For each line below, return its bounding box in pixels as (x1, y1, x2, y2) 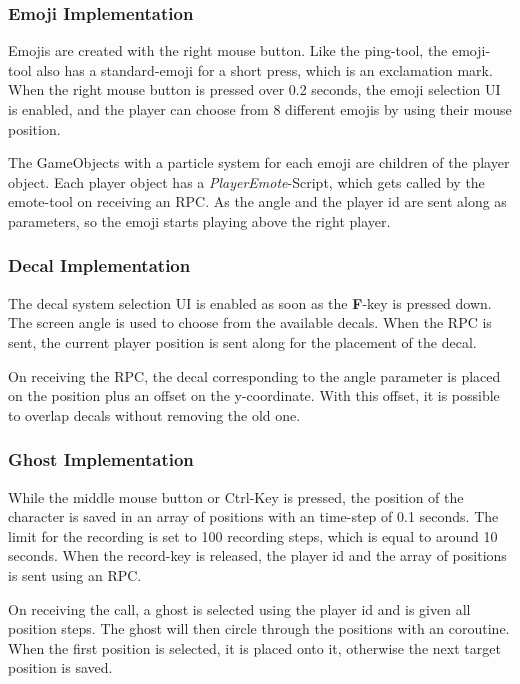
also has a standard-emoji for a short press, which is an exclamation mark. (36, 59, 493, 80)
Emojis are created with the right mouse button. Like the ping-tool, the (8, 40, 448, 61)
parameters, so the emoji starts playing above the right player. (8, 210, 391, 231)
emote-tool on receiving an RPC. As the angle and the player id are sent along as (8, 191, 507, 212)
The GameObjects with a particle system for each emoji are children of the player (8, 152, 510, 173)
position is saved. (8, 657, 113, 678)
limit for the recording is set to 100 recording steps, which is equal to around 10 (8, 525, 498, 546)
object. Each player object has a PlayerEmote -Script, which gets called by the (8, 171, 485, 192)
